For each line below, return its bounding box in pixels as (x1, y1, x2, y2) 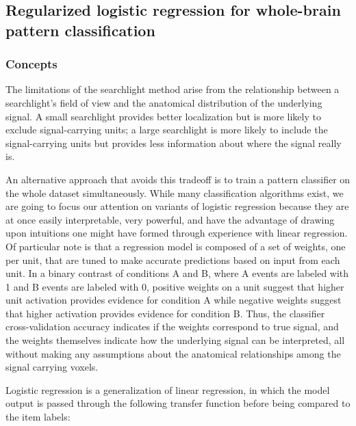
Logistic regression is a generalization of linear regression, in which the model (5, 382, 330, 397)
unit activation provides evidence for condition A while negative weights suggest (5, 293, 342, 307)
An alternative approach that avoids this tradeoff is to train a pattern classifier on (5, 172, 351, 186)
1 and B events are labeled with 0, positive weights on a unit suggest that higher (5, 279, 344, 293)
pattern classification (5, 19, 155, 40)
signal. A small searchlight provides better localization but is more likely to (5, 109, 321, 123)
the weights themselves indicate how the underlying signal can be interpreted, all (5, 333, 345, 347)
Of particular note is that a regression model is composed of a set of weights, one (5, 239, 346, 253)
